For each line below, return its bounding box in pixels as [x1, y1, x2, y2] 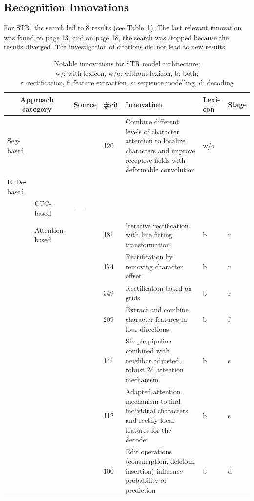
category [22, 104, 52, 114]
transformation [126, 239, 170, 250]
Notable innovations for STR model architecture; [54, 58, 200, 68]
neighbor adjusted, [126, 355, 181, 365]
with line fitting [126, 229, 172, 240]
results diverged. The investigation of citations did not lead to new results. [4, 42, 227, 52]
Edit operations [126, 446, 172, 456]
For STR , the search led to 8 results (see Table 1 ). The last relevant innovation [4, 23, 242, 33]
